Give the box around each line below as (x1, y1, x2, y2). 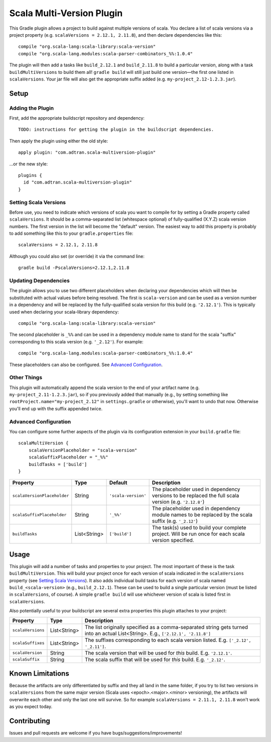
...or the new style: (9, 161, 48, 167)
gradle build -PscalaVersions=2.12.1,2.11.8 (18, 265, 130, 271)
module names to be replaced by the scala (152, 511, 253, 518)
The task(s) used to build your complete (152, 524, 246, 531)
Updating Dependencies (9, 277, 70, 284)
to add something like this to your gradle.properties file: (9, 230, 133, 236)
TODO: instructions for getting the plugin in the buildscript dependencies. (18, 127, 214, 133)
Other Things (9, 374, 43, 381)
